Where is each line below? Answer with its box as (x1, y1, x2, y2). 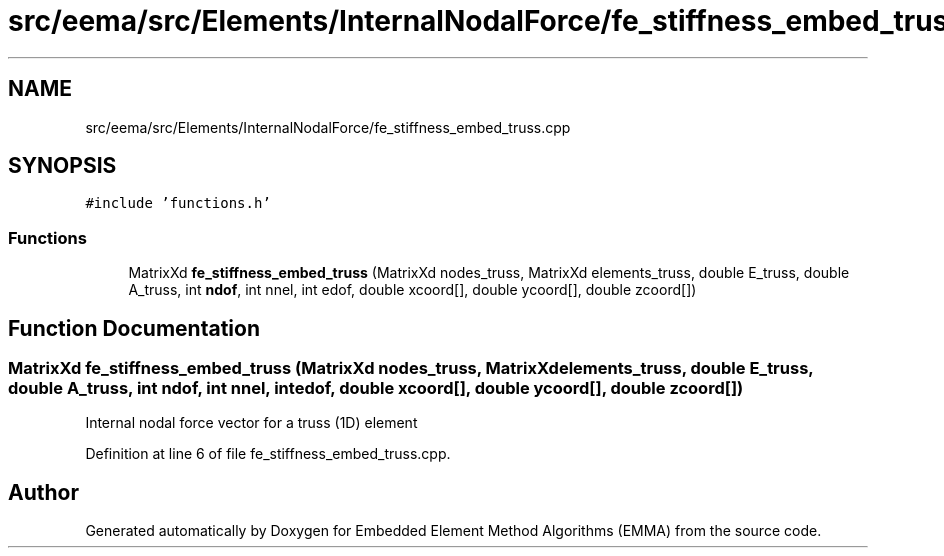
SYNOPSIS (8, 153, 117, 179)
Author (8, 479, 79, 505)
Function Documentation (8, 315, 260, 341)
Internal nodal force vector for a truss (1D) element (85, 414, 418, 432)
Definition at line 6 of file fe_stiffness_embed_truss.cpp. (85, 445, 451, 463)
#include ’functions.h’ (85, 195, 271, 212)
